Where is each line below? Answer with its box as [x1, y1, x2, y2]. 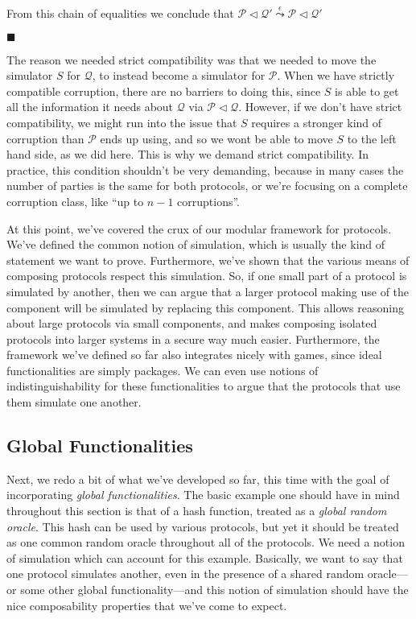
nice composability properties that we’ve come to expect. [6, 596, 287, 613]
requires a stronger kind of [251, 113, 382, 130]
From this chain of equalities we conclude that [6, 5, 234, 21]
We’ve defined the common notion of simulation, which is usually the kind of [6, 236, 385, 253]
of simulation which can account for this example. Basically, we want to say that [6, 549, 403, 566]
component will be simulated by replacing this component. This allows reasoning [6, 299, 404, 316]
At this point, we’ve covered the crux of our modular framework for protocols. [6, 220, 392, 237]
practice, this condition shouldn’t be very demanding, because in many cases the [6, 161, 404, 178]
